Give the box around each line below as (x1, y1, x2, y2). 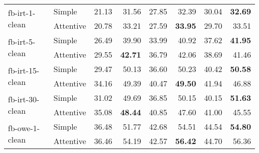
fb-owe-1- (8, 122, 40, 134)
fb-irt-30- (8, 93, 39, 105)
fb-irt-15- (8, 65, 39, 76)
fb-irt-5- (8, 36, 35, 47)
